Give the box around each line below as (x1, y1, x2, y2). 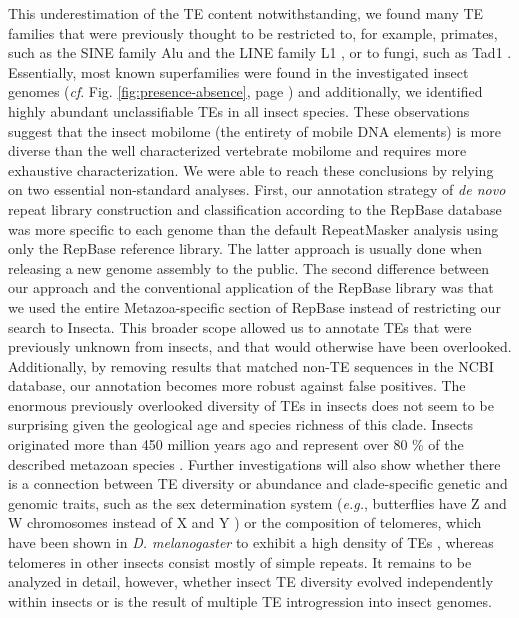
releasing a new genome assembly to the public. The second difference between (8, 257, 489, 278)
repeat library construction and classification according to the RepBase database (8, 198, 502, 219)
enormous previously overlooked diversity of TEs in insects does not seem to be (8, 394, 494, 415)
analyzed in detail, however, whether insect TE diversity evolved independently (8, 571, 494, 592)
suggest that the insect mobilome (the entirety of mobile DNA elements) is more (8, 120, 501, 141)
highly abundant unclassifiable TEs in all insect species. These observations (8, 100, 470, 121)
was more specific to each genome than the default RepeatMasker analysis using (8, 218, 499, 239)
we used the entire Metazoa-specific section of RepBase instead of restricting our (8, 296, 501, 317)
